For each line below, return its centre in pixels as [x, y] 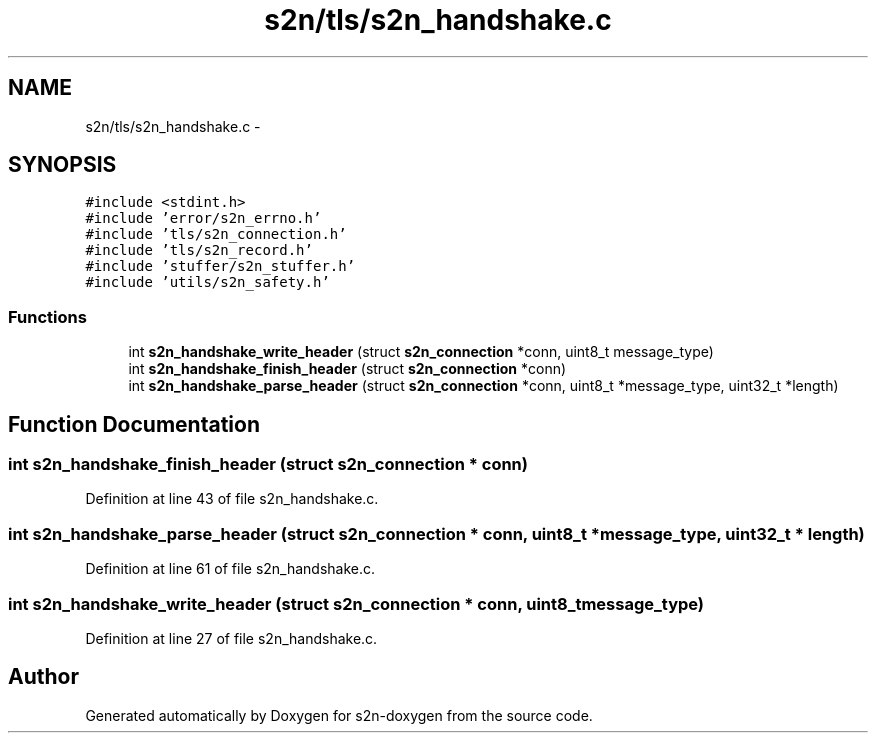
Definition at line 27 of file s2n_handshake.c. [231, 638]
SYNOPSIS [62, 165]
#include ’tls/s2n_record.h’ [199, 250]
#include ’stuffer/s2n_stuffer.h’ [220, 266]
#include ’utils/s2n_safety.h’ [207, 282]
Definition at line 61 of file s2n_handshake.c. [230, 569]
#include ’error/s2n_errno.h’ [203, 218]
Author [43, 677]
